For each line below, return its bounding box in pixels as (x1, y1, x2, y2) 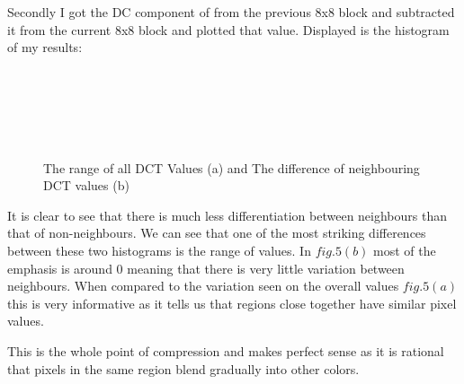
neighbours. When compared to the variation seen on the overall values (7, 276, 399, 295)
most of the (373, 240, 436, 259)
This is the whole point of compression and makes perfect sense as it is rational (7, 341, 444, 360)
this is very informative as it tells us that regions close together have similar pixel (7, 293, 457, 312)
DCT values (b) (43, 176, 129, 195)
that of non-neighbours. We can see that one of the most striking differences (7, 223, 426, 242)
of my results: (7, 38, 83, 57)
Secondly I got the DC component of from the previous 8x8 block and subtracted (7, 3, 455, 21)
